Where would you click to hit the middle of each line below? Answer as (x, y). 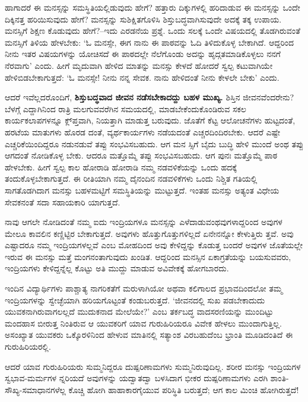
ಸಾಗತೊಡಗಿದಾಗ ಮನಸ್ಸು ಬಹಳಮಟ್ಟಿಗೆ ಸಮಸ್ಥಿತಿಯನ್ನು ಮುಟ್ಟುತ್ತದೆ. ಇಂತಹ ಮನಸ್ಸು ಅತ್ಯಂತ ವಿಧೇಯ (142, 190)
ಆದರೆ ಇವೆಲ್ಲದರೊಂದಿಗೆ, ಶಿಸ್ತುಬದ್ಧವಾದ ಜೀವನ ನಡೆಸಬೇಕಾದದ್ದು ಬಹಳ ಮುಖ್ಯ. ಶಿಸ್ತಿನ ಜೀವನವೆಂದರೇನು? (150, 97)
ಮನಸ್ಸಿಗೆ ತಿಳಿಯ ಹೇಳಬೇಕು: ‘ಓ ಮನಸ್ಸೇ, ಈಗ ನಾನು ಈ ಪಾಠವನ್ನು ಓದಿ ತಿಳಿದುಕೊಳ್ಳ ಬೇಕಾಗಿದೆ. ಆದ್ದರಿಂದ (150, 42)
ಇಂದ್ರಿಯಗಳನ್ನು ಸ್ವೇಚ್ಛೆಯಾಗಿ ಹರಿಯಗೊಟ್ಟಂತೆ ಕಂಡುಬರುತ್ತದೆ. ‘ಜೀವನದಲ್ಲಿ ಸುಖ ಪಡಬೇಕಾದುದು (135, 300)
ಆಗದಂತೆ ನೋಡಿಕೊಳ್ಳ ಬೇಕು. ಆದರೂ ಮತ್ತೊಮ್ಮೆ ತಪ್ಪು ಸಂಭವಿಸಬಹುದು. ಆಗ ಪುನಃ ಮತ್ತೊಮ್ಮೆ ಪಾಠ (141, 155)
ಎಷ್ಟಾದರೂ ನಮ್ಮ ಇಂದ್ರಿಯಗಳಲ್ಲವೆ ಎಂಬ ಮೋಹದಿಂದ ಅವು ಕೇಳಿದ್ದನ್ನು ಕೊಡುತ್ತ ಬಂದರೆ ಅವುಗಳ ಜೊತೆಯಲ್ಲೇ (154, 245)
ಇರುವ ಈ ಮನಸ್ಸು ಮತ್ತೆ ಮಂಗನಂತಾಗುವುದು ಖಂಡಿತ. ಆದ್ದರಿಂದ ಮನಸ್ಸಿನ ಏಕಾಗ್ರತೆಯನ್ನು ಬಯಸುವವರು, (148, 256)
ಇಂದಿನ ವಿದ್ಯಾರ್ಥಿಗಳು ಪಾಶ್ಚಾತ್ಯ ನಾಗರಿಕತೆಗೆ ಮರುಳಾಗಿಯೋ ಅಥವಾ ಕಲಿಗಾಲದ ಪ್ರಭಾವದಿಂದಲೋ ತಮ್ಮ (144, 288)
